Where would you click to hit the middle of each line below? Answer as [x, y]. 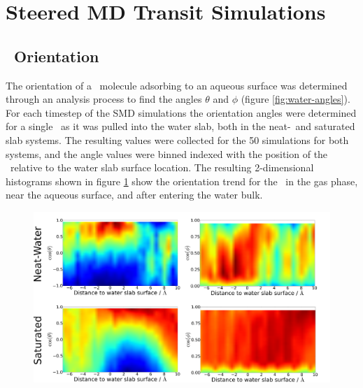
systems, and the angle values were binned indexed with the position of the [167, 153]
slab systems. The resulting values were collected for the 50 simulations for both [177, 139]
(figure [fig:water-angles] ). [296, 99]
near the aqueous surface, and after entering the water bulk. [134, 195]
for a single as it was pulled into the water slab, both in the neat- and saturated [180, 126]
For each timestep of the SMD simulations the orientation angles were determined [181, 112]
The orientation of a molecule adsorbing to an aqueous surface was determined [177, 85]
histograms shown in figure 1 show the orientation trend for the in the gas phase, [182, 181]
